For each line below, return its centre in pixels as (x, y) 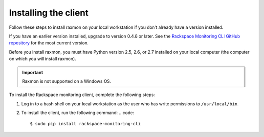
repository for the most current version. (49, 43)
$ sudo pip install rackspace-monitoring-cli (86, 124)
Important (33, 72)
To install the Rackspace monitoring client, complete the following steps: (82, 95)
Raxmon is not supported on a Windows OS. (67, 81)
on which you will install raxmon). (43, 59)
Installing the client (49, 13)
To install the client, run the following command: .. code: (78, 113)
